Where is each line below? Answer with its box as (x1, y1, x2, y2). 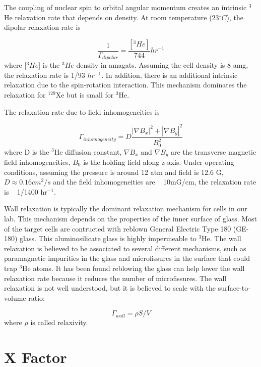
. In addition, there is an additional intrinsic (101, 69, 238, 80)
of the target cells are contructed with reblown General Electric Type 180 (4, 223, 231, 234)
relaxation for (4, 89, 46, 100)
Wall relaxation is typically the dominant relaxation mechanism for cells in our (4, 203, 247, 214)
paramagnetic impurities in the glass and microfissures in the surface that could (4, 253, 250, 263)
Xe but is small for (55, 89, 114, 100)
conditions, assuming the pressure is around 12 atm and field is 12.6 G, (4, 166, 224, 177)
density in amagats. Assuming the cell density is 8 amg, (76, 60, 248, 70)
